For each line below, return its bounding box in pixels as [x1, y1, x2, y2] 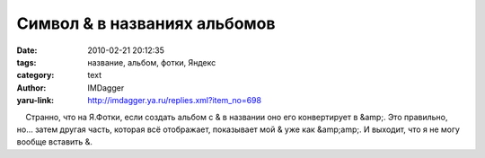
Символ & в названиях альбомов [16, 13, 276, 33]
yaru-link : [16, 95, 54, 106]
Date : [16, 45, 38, 56]
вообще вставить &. [16, 136, 93, 147]
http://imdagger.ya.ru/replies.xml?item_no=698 [87, 95, 262, 106]
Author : [16, 82, 47, 93]
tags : [16, 57, 37, 67]
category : [16, 70, 55, 81]
